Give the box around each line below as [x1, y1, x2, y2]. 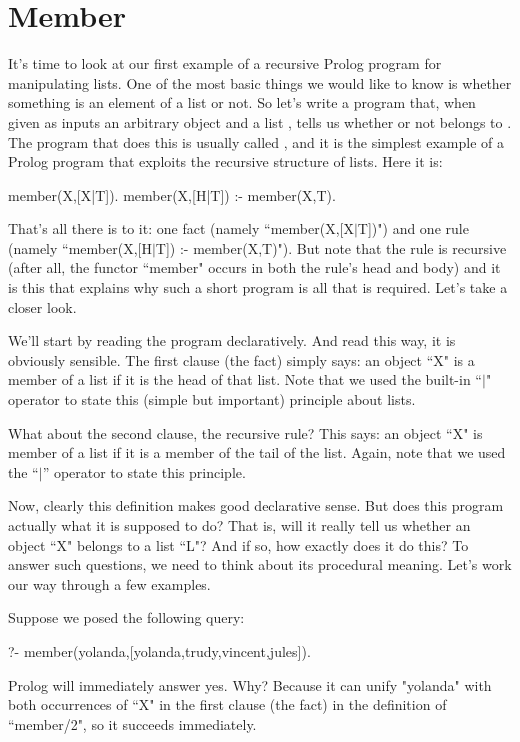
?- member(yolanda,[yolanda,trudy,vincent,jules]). [8, 640, 311, 661]
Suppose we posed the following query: [8, 607, 245, 628]
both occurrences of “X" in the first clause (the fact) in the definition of [8, 694, 447, 715]
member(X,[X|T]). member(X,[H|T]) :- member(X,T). [8, 184, 336, 205]
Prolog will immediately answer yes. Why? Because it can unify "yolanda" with [8, 674, 492, 695]
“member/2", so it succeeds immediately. [8, 713, 257, 734]
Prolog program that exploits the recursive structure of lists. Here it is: [8, 151, 443, 172]
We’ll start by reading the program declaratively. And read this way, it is [8, 330, 456, 351]
